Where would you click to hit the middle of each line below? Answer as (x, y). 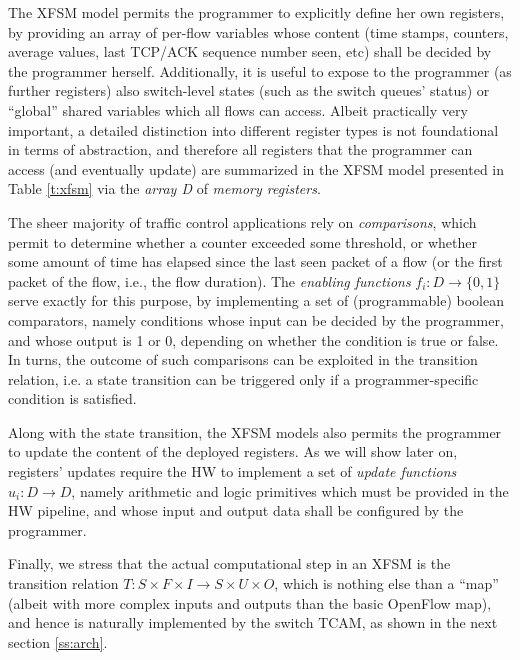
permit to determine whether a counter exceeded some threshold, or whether (242, 241)
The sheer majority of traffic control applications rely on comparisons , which (242, 221)
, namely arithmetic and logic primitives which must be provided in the (290, 490)
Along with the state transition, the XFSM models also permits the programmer (255, 431)
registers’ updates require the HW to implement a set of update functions (232, 471)
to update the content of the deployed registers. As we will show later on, (233, 451)
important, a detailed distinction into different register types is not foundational (253, 129)
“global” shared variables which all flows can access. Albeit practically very (238, 109)
